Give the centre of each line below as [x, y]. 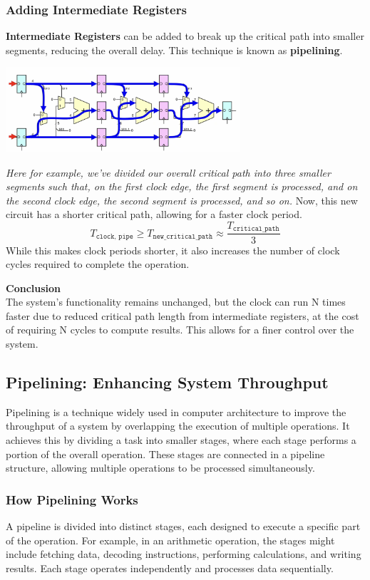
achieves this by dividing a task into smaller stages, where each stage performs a [181, 440]
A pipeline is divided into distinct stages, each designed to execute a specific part [183, 526]
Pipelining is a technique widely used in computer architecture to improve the [176, 411]
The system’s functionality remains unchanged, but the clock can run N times [176, 302]
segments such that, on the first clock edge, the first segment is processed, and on [182, 186]
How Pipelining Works [72, 499]
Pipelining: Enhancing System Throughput [167, 382]
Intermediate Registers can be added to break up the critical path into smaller [185, 36]
